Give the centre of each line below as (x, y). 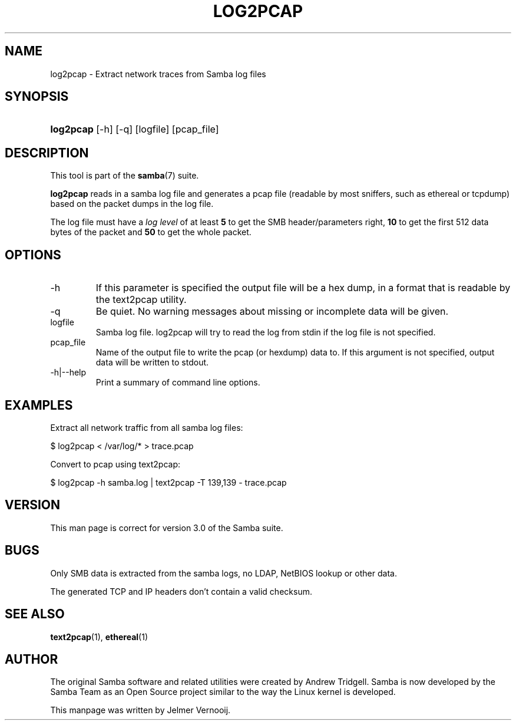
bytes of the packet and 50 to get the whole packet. (151, 232)
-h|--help (68, 373)
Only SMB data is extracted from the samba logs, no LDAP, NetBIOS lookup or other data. (224, 573)
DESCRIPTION (47, 153)
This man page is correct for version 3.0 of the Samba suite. (167, 528)
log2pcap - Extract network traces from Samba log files (158, 74)
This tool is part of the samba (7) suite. (125, 176)
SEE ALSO (35, 614)
